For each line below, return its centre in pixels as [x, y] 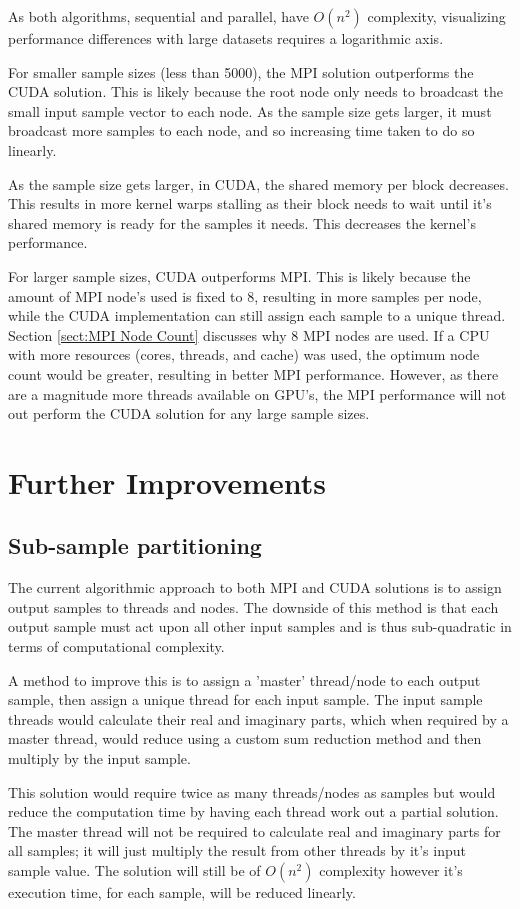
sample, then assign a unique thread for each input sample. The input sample [245, 699]
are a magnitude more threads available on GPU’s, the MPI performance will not [257, 393]
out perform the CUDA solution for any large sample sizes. [189, 413]
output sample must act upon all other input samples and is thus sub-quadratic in [260, 626]
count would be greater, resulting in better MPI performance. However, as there [253, 373]
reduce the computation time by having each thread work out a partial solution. [253, 811]
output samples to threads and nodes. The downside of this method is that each [253, 606]
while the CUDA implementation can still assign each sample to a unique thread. [257, 315]
